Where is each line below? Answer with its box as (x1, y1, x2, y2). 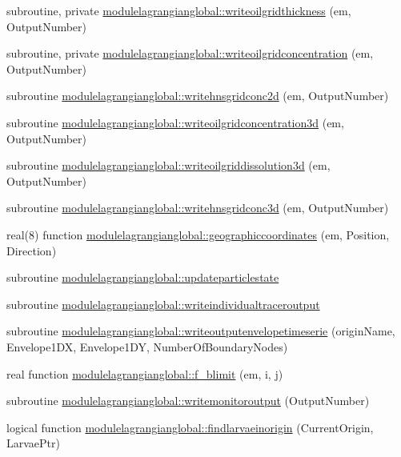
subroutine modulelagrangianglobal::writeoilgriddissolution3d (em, (6, 157, 331, 174)
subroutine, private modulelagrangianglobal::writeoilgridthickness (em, (6, 2, 351, 18)
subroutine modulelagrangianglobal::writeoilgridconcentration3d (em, (6, 114, 344, 130)
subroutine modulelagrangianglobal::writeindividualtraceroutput (6, 295, 320, 312)
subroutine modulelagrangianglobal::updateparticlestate (6, 269, 279, 286)
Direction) (6, 242, 57, 259)
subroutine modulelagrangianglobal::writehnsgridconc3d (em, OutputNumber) (6, 199, 389, 216)
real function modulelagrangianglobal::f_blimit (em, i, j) (6, 365, 283, 382)
